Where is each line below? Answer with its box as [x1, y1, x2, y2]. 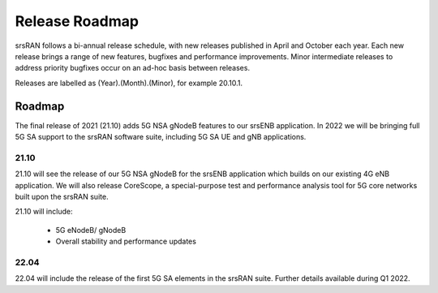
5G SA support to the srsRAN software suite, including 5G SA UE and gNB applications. [15, 132, 307, 142]
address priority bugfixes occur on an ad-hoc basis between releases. [15, 63, 251, 73]
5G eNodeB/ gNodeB [55, 225, 127, 235]
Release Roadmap [15, 12, 140, 30]
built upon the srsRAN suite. [15, 192, 109, 201]
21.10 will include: [15, 207, 73, 217]
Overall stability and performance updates [55, 236, 196, 247]
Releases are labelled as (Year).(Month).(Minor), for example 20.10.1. [15, 78, 243, 88]
